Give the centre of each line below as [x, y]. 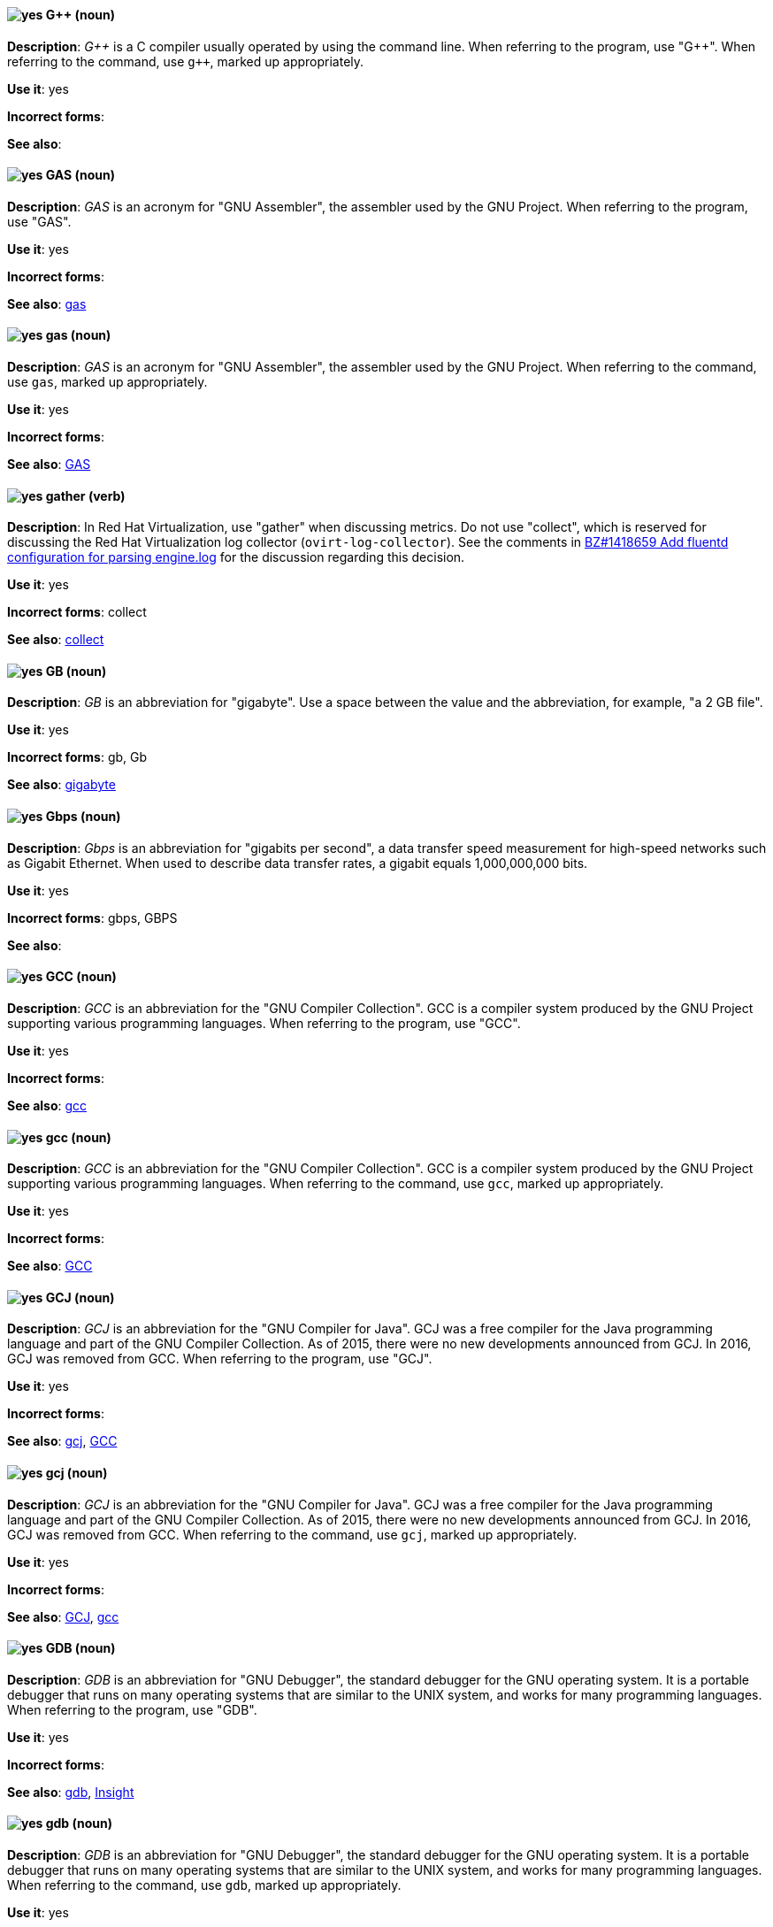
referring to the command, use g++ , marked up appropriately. [186, 61]
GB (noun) [76, 671]
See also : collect [56, 640]
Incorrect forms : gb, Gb [77, 757]
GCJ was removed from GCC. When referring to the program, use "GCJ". [220, 1359]
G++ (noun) [80, 15]
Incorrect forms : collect [77, 612]
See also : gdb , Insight [71, 1792]
